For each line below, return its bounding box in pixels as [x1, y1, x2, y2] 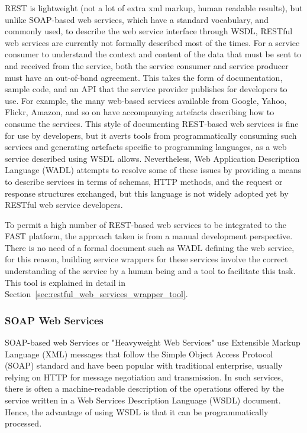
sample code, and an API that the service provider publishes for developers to [5, 83, 287, 95]
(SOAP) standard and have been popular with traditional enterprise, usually [5, 359, 283, 372]
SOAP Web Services [5, 312, 104, 327]
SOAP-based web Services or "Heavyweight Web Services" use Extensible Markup [5, 336, 300, 349]
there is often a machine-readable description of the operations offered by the [5, 382, 285, 395]
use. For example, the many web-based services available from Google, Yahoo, [5, 94, 287, 106]
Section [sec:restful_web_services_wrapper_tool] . [5, 288, 188, 300]
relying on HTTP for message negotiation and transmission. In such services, [5, 370, 283, 383]
